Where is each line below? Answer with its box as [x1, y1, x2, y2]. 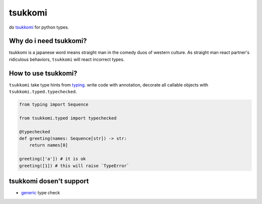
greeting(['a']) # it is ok [19, 156, 86, 162]
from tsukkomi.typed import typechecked [19, 115, 116, 121]
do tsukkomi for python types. [9, 24, 69, 30]
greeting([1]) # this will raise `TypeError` [19, 163, 130, 169]
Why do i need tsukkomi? [9, 37, 87, 45]
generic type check [21, 190, 60, 196]
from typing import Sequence [19, 102, 89, 107]
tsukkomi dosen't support [9, 177, 89, 186]
